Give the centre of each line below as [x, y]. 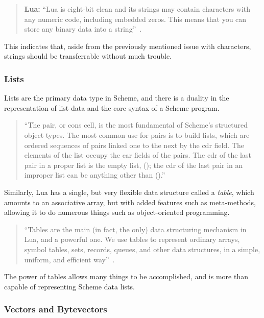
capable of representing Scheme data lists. [69, 286]
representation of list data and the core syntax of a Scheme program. [112, 107]
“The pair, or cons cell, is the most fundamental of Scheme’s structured [136, 125]
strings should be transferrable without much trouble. [88, 56]
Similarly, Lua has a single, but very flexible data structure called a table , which [129, 192]
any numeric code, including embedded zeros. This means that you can [135, 19]
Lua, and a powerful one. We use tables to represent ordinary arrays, [132, 239]
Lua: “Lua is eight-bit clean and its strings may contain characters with [137, 9]
